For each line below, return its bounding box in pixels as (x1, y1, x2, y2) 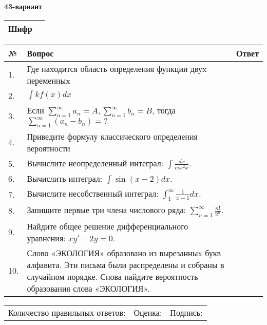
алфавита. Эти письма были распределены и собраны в (27, 258, 224, 271)
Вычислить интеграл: (27, 173, 103, 185)
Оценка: (133, 306, 162, 318)
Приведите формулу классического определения (27, 130, 198, 142)
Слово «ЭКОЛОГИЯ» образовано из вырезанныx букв (27, 246, 221, 259)
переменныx (27, 74, 70, 86)
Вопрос (27, 47, 54, 59)
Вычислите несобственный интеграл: (27, 187, 159, 200)
